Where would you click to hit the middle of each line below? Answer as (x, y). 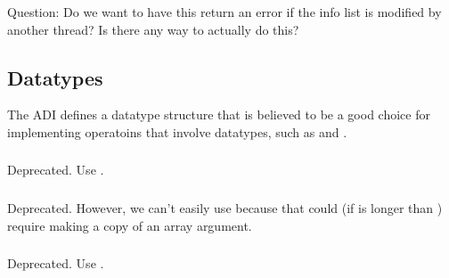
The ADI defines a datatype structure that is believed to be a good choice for (219, 114)
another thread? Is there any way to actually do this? (153, 29)
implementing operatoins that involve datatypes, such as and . (177, 131)
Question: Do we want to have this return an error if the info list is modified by (224, 11)
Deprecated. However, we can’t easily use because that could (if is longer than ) (225, 207)
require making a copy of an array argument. (130, 225)
